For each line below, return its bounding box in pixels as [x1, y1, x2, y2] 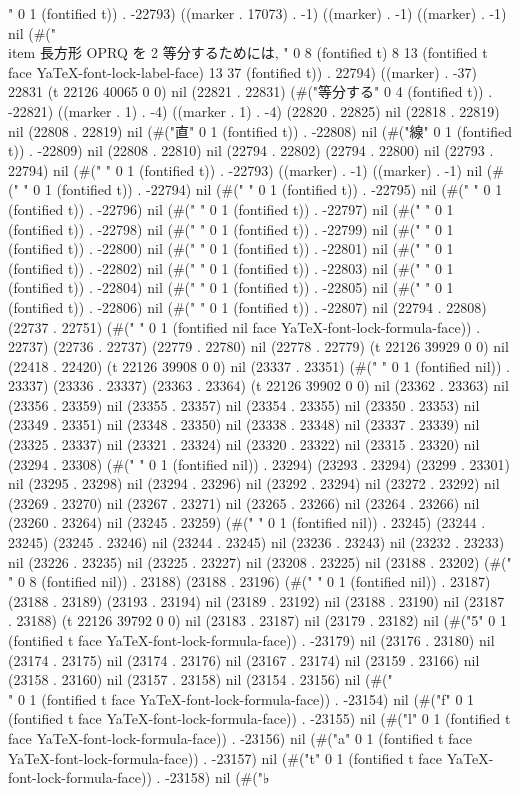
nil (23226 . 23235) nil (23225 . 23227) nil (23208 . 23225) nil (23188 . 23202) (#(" [8, 551, 512, 572]
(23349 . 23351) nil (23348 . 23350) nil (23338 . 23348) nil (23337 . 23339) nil [8, 414, 480, 435]
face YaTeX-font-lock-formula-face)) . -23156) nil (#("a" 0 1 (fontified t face [8, 727, 472, 748]
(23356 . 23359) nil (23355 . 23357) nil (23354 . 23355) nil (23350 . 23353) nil [8, 394, 480, 415]
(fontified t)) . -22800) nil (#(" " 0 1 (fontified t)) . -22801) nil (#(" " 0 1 [8, 238, 454, 259]
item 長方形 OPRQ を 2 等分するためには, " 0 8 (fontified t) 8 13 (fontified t [8, 42, 488, 63]
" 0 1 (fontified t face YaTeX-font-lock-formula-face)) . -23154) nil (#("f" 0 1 [8, 688, 475, 709]
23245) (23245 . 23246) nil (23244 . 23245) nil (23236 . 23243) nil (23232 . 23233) [8, 532, 505, 553]
